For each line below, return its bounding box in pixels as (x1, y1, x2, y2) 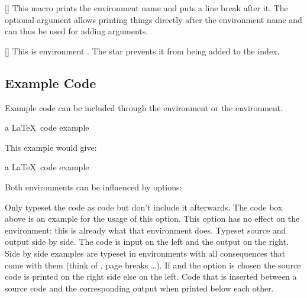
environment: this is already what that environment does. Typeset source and (5, 223, 286, 236)
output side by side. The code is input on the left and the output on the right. (5, 235, 289, 248)
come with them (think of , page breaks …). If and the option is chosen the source (5, 258, 301, 271)
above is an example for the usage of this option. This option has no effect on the (5, 212, 300, 225)
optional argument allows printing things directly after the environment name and (5, 13, 302, 25)
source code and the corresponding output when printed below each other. (5, 281, 274, 294)
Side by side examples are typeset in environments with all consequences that (5, 247, 286, 259)
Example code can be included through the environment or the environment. (5, 101, 283, 114)
